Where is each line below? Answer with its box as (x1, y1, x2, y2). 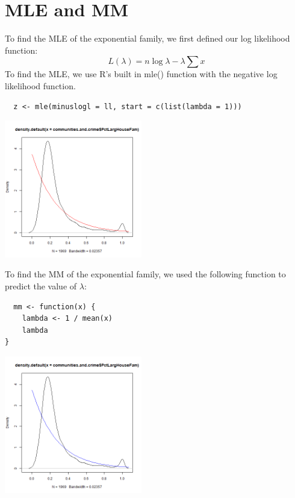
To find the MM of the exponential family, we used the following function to (5, 268, 286, 280)
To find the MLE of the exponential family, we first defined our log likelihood (5, 32, 290, 45)
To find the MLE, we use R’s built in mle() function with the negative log (5, 68, 278, 80)
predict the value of (5, 280, 77, 292)
